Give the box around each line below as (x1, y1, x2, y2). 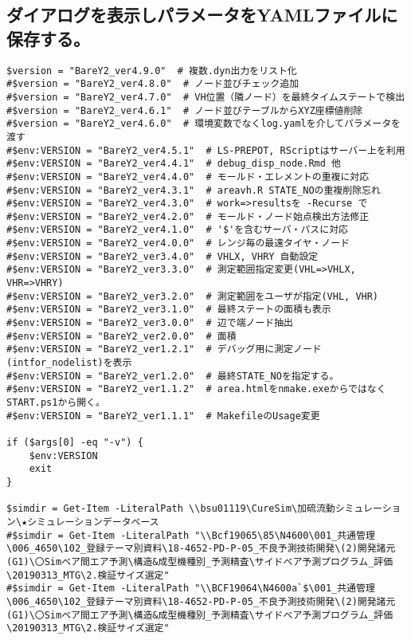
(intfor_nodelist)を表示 (6, 357, 132, 369)
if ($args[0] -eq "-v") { (6, 436, 143, 448)
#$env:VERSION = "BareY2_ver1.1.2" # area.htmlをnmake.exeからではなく (6, 383, 386, 395)
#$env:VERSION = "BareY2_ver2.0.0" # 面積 (6, 330, 237, 342)
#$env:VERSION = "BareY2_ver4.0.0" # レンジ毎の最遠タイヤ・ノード (6, 238, 350, 249)
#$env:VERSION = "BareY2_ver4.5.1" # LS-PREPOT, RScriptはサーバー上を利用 (6, 144, 405, 156)
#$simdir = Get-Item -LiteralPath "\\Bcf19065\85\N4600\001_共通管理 (6, 529, 375, 541)
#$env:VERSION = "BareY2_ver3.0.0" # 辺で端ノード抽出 (6, 317, 293, 329)
